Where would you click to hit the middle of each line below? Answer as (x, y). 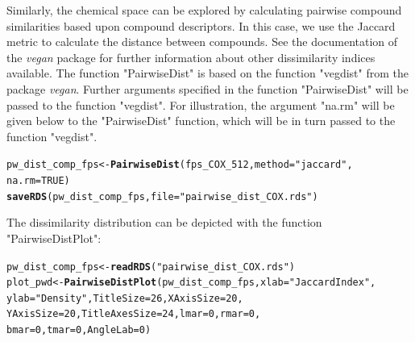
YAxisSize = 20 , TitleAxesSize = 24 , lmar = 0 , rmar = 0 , (134, 314)
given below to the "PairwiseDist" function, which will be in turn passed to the (201, 121)
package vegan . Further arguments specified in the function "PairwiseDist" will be (207, 88)
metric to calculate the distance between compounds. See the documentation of (202, 42)
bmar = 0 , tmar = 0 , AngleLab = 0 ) (79, 330)
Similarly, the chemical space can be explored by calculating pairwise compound (204, 10)
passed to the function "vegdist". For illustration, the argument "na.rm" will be (201, 104)
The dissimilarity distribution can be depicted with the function (164, 222)
